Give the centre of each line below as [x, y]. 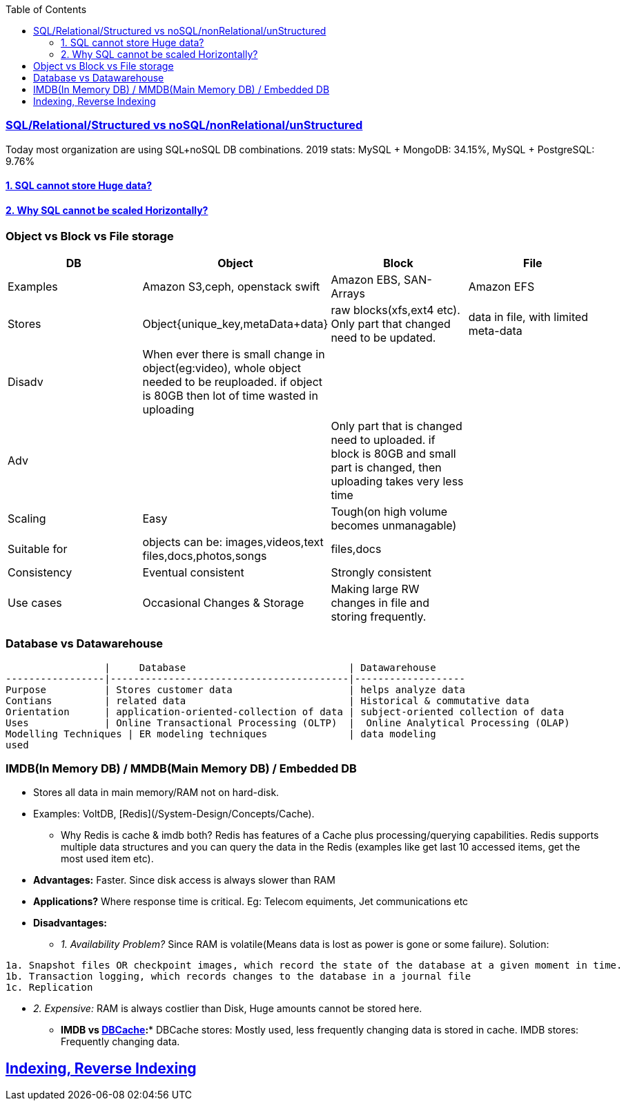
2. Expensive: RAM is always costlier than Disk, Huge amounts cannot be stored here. [228, 1009]
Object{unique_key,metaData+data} [235, 323]
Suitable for [38, 549]
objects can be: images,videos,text [233, 542]
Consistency [40, 572]
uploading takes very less [397, 481]
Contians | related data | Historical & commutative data [267, 700]
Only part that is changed [397, 426]
